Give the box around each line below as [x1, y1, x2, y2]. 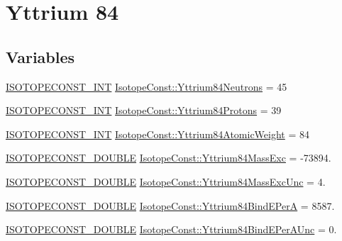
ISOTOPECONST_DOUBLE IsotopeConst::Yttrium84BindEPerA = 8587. [6, 198, 335, 213]
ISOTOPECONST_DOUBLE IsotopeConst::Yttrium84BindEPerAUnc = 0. [6, 222, 337, 237]
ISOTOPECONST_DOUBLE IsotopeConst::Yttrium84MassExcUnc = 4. [6, 174, 326, 189]
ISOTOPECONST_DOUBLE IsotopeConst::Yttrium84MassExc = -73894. [6, 150, 331, 165]
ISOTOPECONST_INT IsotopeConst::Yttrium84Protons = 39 [6, 103, 282, 118]
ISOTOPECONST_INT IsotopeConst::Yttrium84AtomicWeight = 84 [6, 126, 310, 141]
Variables [6, 45, 75, 67]
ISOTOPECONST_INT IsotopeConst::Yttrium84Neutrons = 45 [6, 79, 287, 94]
